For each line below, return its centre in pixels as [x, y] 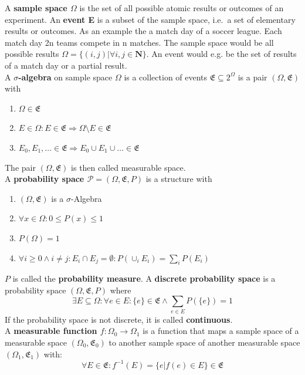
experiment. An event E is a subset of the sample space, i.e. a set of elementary [150, 19]
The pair [20, 167]
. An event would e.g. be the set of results [221, 54]
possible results [32, 54]
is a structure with [179, 179]
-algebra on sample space [65, 77]
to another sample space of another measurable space [204, 342]
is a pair [253, 77]
